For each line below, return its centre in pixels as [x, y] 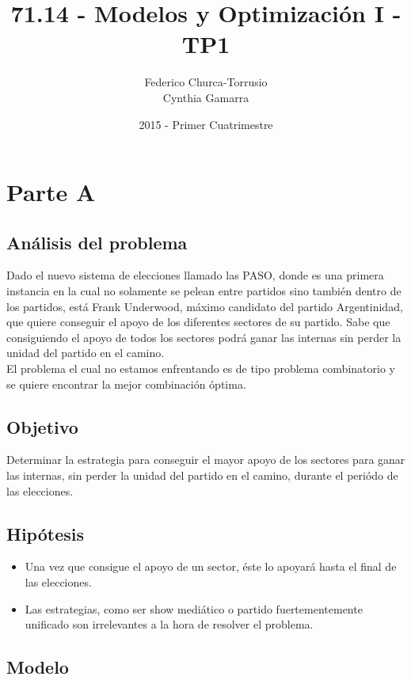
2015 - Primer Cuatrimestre [206, 124]
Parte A [51, 192]
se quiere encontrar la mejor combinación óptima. [126, 384]
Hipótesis [45, 533]
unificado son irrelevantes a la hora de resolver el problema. [169, 624]
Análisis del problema [97, 242]
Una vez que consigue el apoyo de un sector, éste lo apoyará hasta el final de [211, 566]
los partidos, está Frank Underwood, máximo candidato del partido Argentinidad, [205, 306]
